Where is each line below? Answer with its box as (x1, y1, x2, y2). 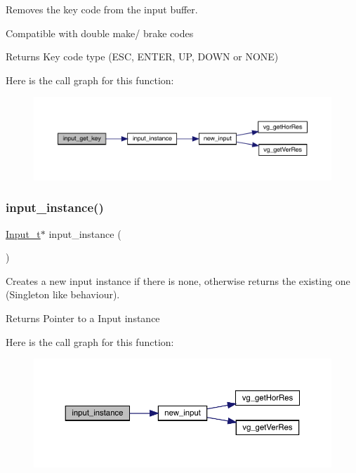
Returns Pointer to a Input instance (6, 310, 160, 325)
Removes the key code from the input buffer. (6, 2, 198, 16)
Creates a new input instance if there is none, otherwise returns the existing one (6, 273, 350, 288)
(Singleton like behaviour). (6, 287, 120, 302)
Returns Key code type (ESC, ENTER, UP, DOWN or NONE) (6, 49, 279, 64)
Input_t (6, 226, 41, 241)
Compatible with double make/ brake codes (6, 25, 194, 40)
